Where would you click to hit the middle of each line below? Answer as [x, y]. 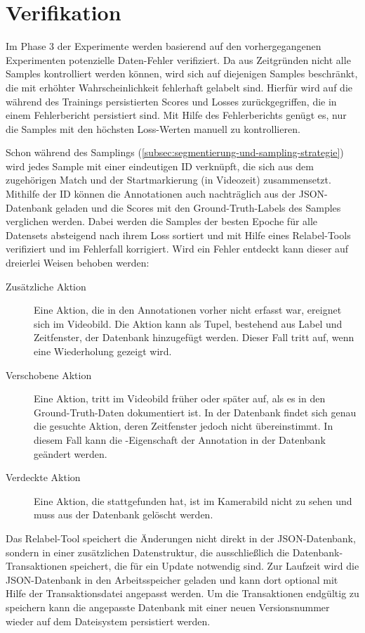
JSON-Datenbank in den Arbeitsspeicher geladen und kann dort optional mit [172, 579]
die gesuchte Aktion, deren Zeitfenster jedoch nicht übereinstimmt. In [184, 426]
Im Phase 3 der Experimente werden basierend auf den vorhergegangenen [164, 46]
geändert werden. [71, 453]
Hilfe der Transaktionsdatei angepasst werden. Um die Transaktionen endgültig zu [182, 593]
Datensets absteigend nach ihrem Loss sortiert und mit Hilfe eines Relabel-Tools [178, 235]
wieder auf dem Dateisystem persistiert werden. [108, 621]
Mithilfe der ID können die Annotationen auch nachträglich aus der [151, 194]
